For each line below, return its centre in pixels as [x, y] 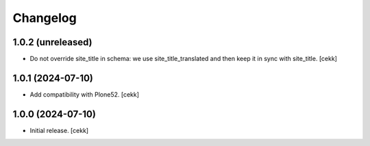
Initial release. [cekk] [59, 130]
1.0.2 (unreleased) [52, 42]
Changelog [45, 18]
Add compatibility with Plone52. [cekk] [85, 94]
